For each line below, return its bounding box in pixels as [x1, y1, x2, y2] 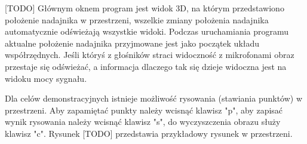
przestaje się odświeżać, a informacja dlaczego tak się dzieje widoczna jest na [5, 60, 287, 72]
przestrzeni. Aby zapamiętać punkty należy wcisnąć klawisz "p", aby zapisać [5, 103, 283, 116]
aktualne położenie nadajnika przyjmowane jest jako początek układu [5, 36, 260, 49]
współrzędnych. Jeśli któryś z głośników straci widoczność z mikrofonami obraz [5, 48, 294, 61]
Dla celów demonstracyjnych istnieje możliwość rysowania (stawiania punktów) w [5, 92, 303, 105]
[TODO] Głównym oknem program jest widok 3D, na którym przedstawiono [5, 2, 284, 14]
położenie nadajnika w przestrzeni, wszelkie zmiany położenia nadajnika [5, 13, 269, 26]
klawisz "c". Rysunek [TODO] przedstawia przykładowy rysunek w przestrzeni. [5, 127, 293, 139]
